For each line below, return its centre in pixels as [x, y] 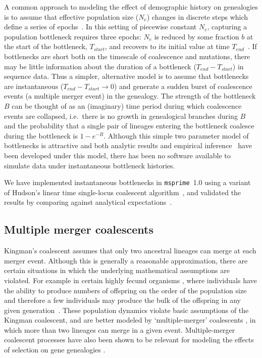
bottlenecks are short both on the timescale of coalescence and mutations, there [127, 56]
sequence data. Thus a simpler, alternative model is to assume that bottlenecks [126, 76]
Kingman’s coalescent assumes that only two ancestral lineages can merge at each [130, 251]
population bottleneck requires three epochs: [73, 36]
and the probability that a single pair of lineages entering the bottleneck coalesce [129, 126]
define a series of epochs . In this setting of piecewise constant [100, 27]
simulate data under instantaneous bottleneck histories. [90, 165]
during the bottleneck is [41, 135]
